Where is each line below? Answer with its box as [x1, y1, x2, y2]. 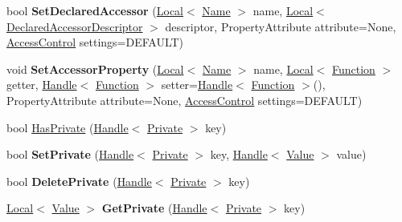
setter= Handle [161, 76, 233, 93]
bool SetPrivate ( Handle [6, 146, 134, 163]
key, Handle [210, 146, 268, 163]
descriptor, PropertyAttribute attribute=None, [165, 18, 396, 34]
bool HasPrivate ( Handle [6, 119, 129, 135]
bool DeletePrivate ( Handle [6, 172, 152, 189]
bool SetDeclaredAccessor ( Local [6, 2, 183, 18]
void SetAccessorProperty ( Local [6, 60, 184, 77]
